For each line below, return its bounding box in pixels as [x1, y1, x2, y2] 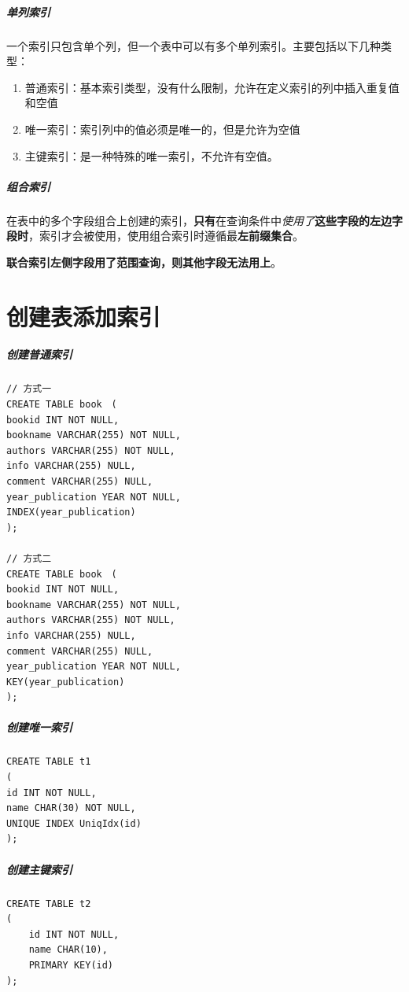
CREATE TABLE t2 [6, 898, 91, 909]
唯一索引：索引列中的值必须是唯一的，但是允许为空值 [24, 120, 300, 137]
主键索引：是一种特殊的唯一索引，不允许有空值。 [24, 147, 278, 164]
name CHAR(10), [28, 944, 108, 956]
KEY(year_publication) [6, 676, 125, 688]
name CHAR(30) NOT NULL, [6, 802, 136, 814]
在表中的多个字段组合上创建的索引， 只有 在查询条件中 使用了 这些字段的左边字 [6, 212, 403, 228]
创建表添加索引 [6, 300, 161, 332]
